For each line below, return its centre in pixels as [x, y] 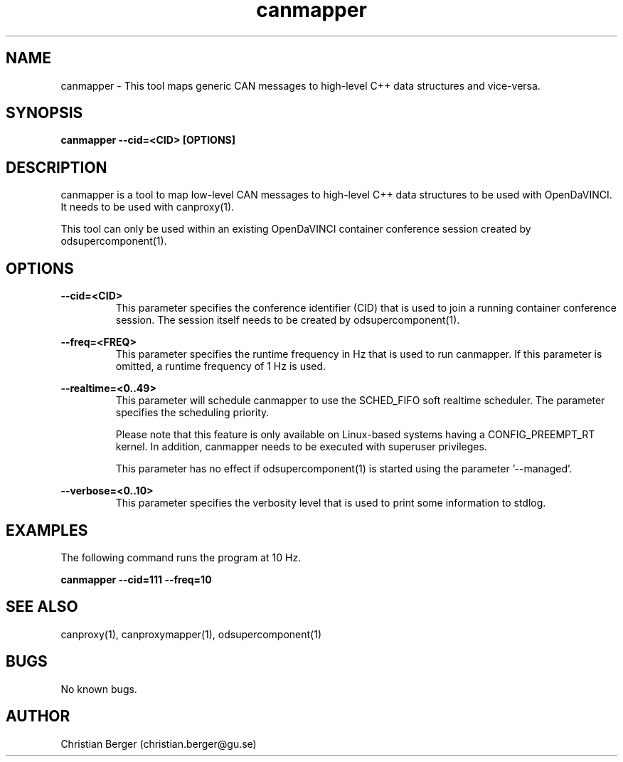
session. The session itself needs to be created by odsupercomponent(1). [288, 320]
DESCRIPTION [57, 167]
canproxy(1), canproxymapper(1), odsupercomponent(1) [191, 634]
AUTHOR [38, 716]
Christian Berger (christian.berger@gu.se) [159, 744]
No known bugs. [99, 689]
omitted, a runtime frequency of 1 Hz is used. [221, 366]
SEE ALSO [42, 607]
